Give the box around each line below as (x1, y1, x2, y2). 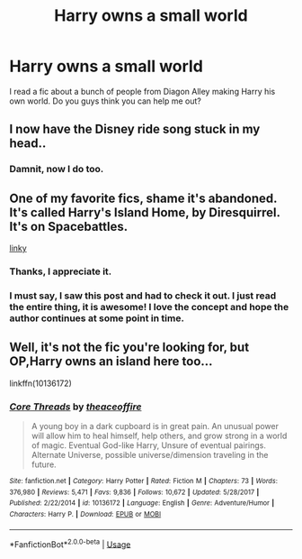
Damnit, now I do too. (9, 163, 104, 176)
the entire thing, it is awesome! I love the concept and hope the (9, 300, 289, 313)
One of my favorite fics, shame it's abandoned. (9, 190, 278, 206)
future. (31, 459, 57, 470)
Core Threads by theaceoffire (9, 400, 142, 413)
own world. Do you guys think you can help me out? (9, 96, 202, 106)
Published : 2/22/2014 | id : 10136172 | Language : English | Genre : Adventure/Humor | (9, 499, 275, 508)
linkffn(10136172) (9, 378, 72, 389)
